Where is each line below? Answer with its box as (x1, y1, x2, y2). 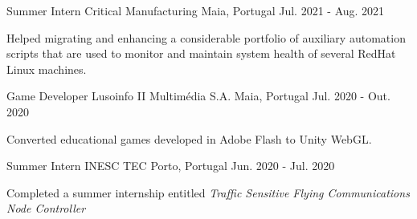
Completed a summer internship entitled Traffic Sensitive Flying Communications (6, 184, 410, 201)
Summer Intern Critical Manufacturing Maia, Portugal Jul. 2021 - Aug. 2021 (6, 2, 385, 18)
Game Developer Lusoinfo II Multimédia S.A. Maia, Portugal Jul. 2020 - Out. (6, 87, 390, 104)
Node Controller (6, 200, 86, 217)
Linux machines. (6, 60, 87, 77)
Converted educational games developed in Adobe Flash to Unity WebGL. (6, 130, 372, 147)
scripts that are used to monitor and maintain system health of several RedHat (6, 45, 396, 62)
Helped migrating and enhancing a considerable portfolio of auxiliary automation (6, 29, 406, 46)
